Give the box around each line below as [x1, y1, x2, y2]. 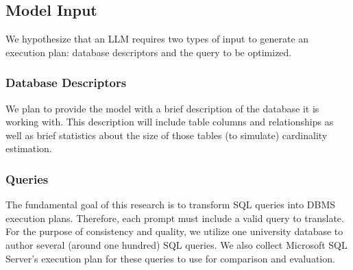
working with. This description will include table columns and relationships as [5, 114, 334, 129]
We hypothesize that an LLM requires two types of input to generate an [5, 32, 309, 46]
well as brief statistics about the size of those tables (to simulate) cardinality [5, 127, 328, 142]
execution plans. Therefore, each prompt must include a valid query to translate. [5, 210, 344, 225]
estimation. [5, 141, 52, 156]
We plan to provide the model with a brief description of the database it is [5, 101, 319, 115]
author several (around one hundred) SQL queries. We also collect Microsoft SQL [5, 237, 348, 251]
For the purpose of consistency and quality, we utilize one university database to [5, 224, 343, 238]
